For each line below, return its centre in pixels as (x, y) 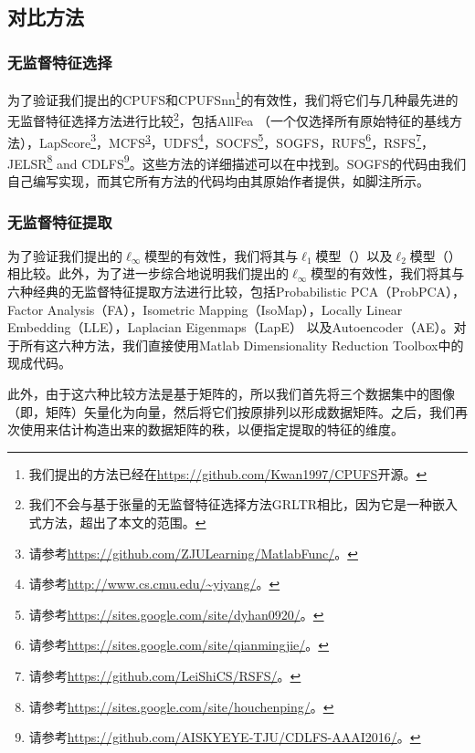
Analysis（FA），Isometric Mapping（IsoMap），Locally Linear (225, 309)
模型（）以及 (354, 255)
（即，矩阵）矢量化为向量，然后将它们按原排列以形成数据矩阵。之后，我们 (231, 411)
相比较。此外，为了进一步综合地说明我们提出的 (148, 273)
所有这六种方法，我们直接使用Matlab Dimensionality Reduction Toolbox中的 (242, 345)
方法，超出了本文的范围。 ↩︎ (124, 522)
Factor (26, 309)
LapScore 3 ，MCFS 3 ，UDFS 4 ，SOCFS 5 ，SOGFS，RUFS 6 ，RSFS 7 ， (236, 141)
